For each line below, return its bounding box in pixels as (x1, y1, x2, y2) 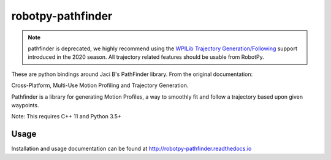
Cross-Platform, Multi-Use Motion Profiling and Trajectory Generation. (11, 82, 189, 89)
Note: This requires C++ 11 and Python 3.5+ (11, 113, 122, 120)
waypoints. (11, 101, 39, 109)
